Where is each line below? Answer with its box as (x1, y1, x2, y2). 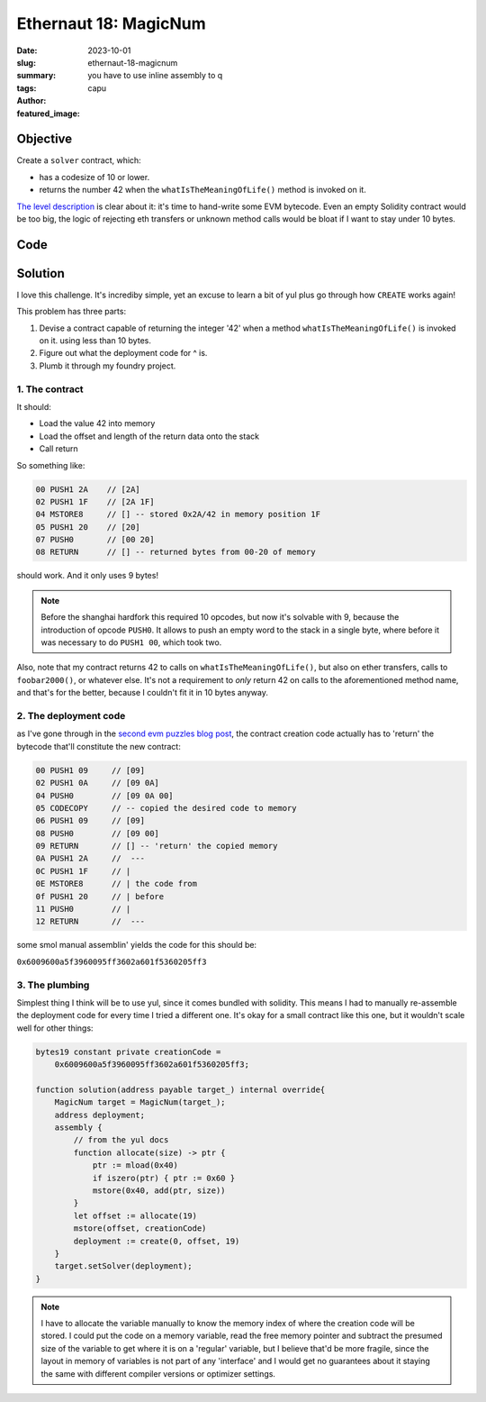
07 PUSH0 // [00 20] (35, 534, 155, 545)
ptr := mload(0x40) (92, 1161, 179, 1170)
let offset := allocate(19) (73, 1210, 198, 1221)
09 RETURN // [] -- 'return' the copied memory (35, 841, 278, 851)
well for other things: (16, 1023, 94, 1033)
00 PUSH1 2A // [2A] (35, 484, 141, 495)
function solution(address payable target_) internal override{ (35, 1084, 326, 1095)
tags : (16, 82, 37, 94)
